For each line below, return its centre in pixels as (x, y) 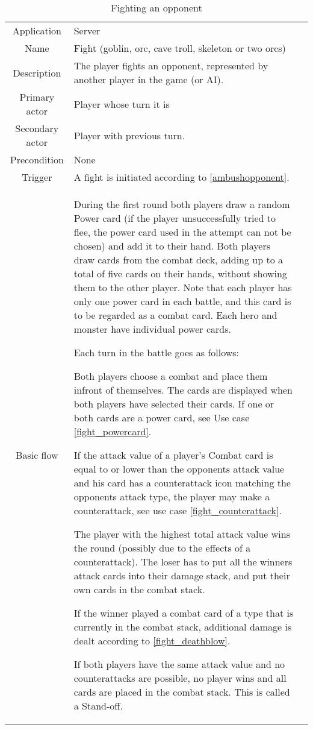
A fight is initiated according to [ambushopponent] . (181, 177)
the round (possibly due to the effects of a (162, 548)
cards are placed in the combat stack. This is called (182, 692)
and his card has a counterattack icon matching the (182, 483)
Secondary (37, 128)
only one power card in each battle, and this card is (182, 301)
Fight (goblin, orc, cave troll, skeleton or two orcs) (180, 48)
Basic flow (37, 455)
